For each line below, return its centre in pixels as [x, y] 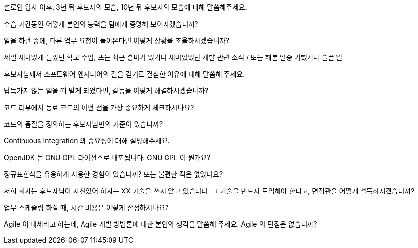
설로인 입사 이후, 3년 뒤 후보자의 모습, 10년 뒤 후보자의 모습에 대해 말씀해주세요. [125, 7]
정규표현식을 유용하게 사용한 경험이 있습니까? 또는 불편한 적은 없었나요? [113, 174]
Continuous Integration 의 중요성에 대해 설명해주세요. [87, 141]
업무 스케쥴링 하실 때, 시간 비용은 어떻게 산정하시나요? [86, 207]
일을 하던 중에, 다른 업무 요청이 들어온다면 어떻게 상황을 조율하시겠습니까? [117, 41]
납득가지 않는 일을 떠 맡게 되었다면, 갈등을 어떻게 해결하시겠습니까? [106, 91]
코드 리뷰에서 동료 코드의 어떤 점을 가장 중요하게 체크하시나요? [99, 107]
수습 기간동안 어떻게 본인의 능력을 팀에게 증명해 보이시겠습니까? [101, 24]
